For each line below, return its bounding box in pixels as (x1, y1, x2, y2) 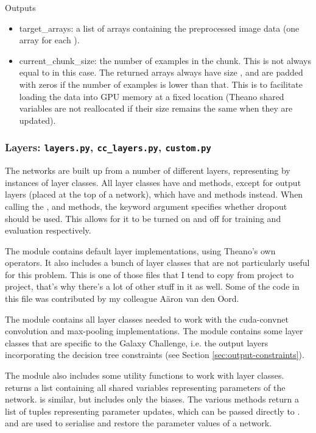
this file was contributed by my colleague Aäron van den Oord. (5, 292, 239, 305)
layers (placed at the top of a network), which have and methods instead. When (5, 188, 303, 201)
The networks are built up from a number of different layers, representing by (5, 164, 290, 177)
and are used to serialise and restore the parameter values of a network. (5, 417, 272, 429)
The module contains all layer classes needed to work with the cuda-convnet (5, 312, 289, 325)
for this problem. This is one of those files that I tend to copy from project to (5, 268, 294, 281)
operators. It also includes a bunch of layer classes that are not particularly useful (5, 256, 310, 269)
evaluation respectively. (5, 224, 91, 237)
